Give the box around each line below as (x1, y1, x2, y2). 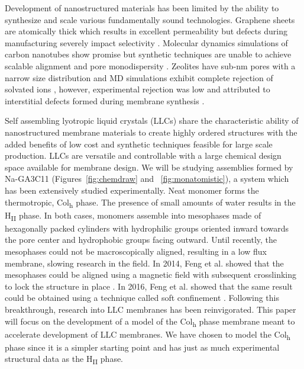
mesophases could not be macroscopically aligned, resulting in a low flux (5, 245, 267, 257)
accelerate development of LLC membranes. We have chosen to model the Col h (5, 328, 291, 342)
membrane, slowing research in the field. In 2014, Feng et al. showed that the (5, 256, 284, 269)
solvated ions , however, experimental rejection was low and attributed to (5, 83, 270, 95)
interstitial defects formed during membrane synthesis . (5, 94, 205, 107)
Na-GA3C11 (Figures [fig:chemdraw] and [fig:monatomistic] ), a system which (5, 172, 289, 185)
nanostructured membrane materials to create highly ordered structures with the (5, 126, 297, 138)
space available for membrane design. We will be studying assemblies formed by (5, 161, 293, 173)
